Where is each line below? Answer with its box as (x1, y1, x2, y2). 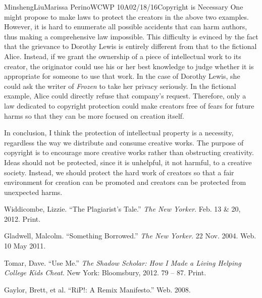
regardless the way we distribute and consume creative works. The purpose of (4, 137, 244, 147)
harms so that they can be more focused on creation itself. (4, 110, 185, 121)
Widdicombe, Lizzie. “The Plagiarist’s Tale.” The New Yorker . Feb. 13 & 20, (4, 204, 241, 214)
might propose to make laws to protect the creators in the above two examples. (4, 11, 249, 22)
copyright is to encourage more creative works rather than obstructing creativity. (4, 147, 254, 158)
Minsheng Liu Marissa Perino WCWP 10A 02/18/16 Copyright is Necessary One (4, 2, 243, 12)
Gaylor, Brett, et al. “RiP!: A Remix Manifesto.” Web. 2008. (4, 284, 191, 294)
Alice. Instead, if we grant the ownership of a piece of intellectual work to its (4, 51, 241, 61)
